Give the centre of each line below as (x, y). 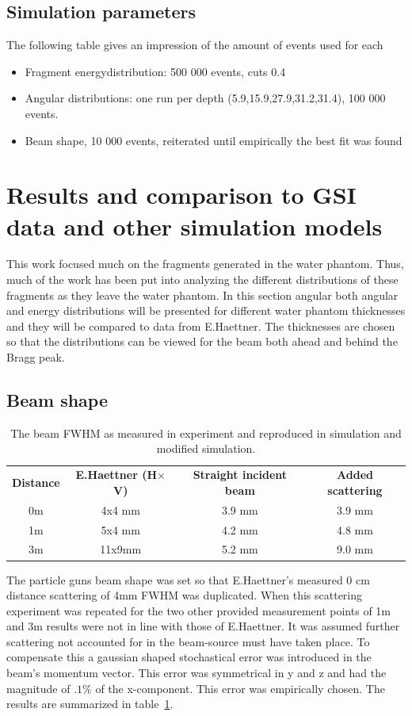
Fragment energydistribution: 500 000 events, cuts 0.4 (155, 71)
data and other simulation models (195, 226)
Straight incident (240, 475)
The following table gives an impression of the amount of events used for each (195, 45)
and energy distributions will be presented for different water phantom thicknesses (206, 310)
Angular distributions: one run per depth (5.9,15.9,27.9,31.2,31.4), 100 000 (205, 98)
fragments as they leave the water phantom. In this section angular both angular (202, 295)
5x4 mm (120, 529)
